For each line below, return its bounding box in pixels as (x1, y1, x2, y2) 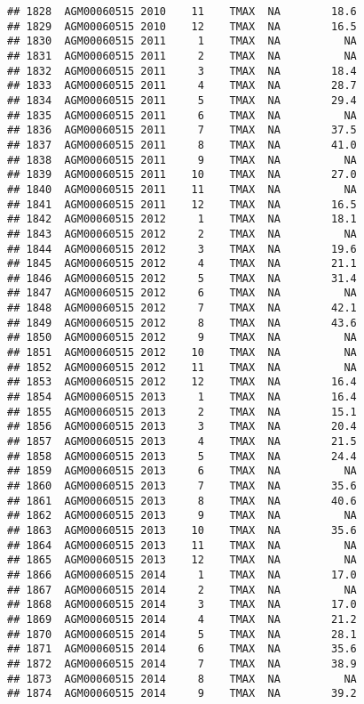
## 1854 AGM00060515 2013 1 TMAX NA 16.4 (7, 391, 357, 404)
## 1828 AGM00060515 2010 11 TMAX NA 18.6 (7, 5, 357, 18)
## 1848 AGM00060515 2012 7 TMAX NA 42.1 (7, 302, 357, 315)
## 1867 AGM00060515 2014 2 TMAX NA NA (7, 583, 357, 596)
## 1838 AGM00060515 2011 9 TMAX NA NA (7, 153, 357, 166)
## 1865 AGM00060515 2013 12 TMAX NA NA (7, 554, 357, 567)
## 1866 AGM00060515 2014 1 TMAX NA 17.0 (7, 568, 357, 581)
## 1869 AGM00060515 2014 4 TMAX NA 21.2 (7, 612, 357, 626)
